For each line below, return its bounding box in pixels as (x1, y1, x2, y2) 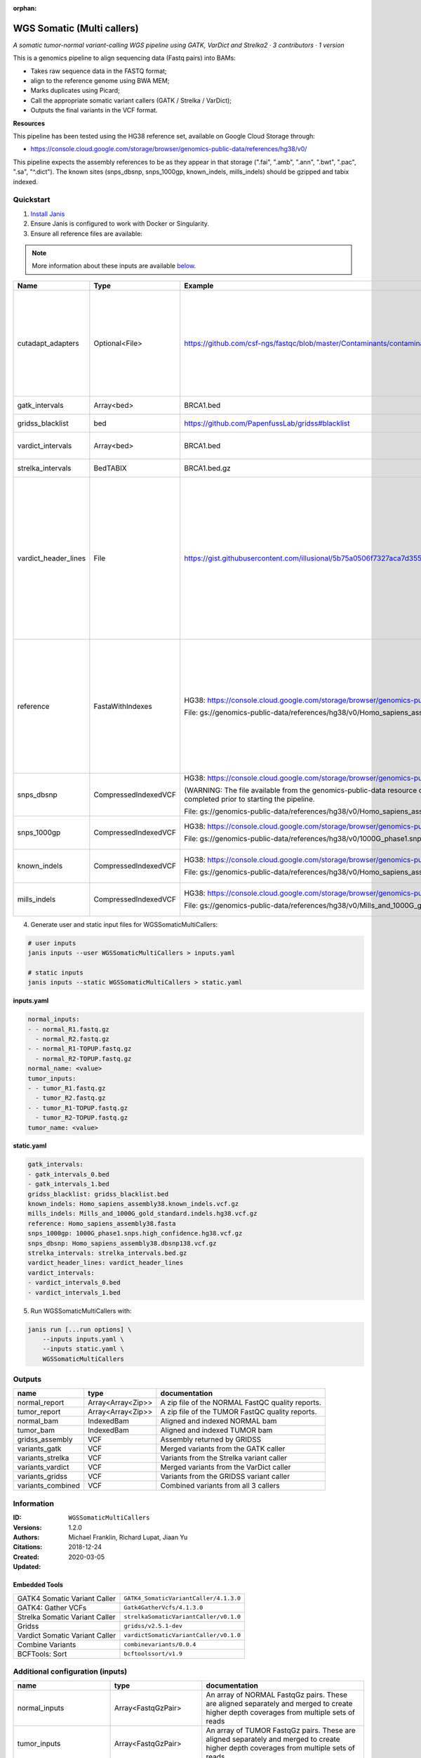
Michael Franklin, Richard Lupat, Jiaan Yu (68, 1533, 188, 1541)
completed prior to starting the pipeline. (183, 794, 315, 804)
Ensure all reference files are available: (30, 229, 143, 238)
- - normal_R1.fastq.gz (27, 1025, 110, 1033)
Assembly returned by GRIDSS (160, 1435, 262, 1444)
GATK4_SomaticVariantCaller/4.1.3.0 (123, 1595, 241, 1603)
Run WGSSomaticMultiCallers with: (30, 1307, 133, 1315)
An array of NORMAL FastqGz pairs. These (206, 1690, 347, 1700)
